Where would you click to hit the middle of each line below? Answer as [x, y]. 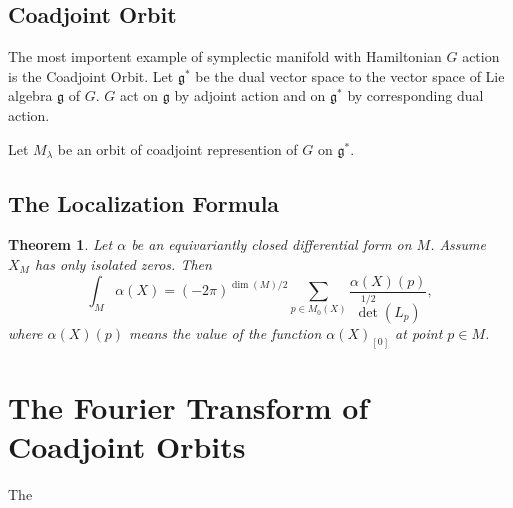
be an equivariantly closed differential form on [271, 244]
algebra [30, 95]
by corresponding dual [415, 95]
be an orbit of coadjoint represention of [177, 148]
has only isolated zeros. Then [123, 263]
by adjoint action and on [250, 95]
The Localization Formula [144, 202]
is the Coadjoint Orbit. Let [91, 75]
